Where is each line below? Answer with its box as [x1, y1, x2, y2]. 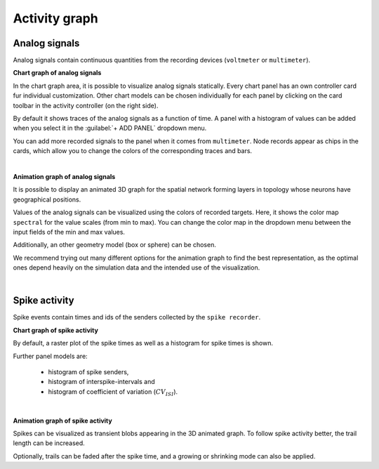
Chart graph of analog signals [13, 69, 102, 77]
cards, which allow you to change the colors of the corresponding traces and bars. [13, 147, 253, 155]
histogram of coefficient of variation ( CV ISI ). [48, 387, 178, 397]
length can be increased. [13, 439, 86, 447]
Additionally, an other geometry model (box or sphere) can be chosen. [13, 241, 217, 249]
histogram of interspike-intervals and [48, 378, 156, 386]
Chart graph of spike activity [13, 326, 98, 334]
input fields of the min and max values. [13, 227, 126, 236]
